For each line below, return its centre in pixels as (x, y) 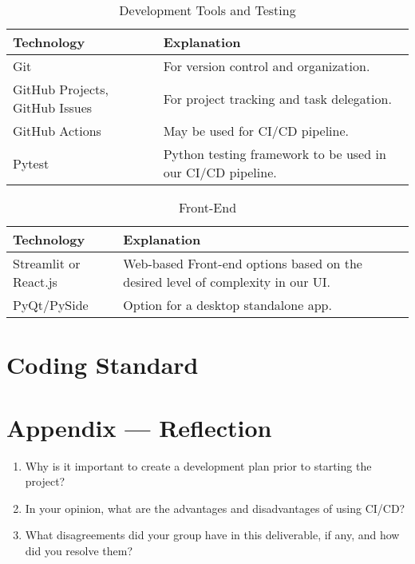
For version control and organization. (267, 66)
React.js (35, 282)
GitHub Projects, (61, 89)
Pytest (31, 163)
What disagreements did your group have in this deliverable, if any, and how (212, 535)
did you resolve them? (79, 550)
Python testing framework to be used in (275, 154)
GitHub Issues (53, 107)
